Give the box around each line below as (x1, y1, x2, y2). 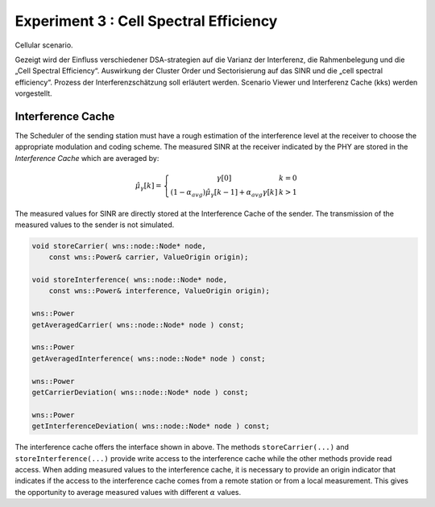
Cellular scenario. (14, 40, 73, 50)
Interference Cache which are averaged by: (14, 153, 159, 163)
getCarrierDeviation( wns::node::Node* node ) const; (31, 387, 249, 397)
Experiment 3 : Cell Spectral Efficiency (14, 12, 278, 30)
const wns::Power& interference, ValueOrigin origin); (48, 286, 270, 295)
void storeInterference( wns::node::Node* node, (31, 275, 228, 285)
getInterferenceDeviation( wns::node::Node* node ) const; (31, 422, 270, 431)
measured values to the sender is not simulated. (14, 220, 175, 229)
